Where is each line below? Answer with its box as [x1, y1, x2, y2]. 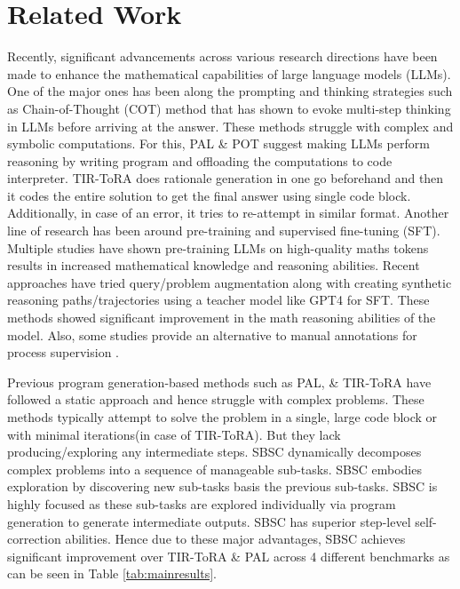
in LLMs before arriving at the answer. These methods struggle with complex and [7, 116, 454, 135]
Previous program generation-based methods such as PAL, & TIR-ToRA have [7, 372, 432, 391]
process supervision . [7, 343, 120, 362]
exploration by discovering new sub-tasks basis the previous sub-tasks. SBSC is [7, 477, 438, 496]
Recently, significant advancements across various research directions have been [7, 47, 438, 66]
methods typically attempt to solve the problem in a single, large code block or [7, 408, 438, 426]
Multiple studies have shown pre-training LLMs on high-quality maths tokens [7, 238, 429, 257]
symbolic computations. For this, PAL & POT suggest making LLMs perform [7, 134, 430, 153]
